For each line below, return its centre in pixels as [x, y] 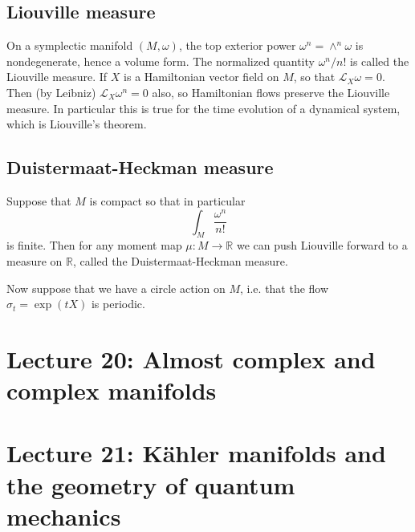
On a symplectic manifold [70, 45]
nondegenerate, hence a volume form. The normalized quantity [161, 61]
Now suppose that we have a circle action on [116, 288]
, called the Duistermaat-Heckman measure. [180, 260]
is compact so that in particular [167, 200]
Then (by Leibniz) [51, 92]
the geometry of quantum [151, 484]
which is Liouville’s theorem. [77, 124]
